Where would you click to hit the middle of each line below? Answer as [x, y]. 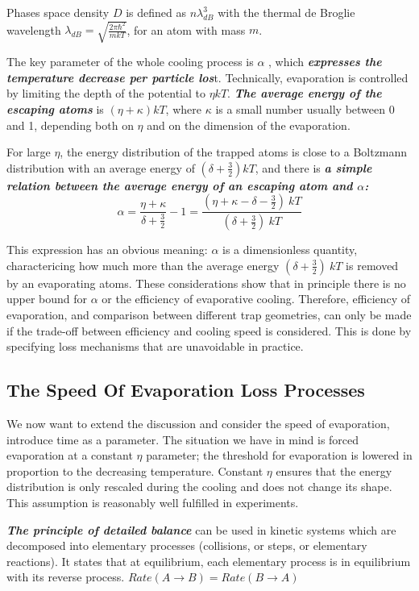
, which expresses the [325, 62]
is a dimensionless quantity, [290, 250]
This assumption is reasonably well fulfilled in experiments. [153, 502]
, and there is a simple [313, 167]
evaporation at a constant [70, 455]
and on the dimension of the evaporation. [249, 125]
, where [183, 108]
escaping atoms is [55, 108]
